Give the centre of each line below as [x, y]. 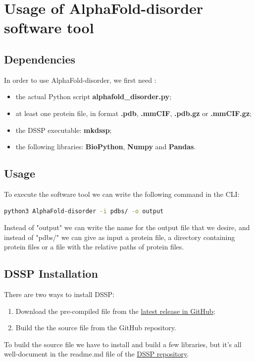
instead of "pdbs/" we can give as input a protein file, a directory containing [120, 237]
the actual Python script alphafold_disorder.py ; [93, 96]
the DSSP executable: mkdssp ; [64, 130]
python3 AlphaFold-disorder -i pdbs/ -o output [84, 211]
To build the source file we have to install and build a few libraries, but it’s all [123, 344]
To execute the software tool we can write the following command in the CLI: [122, 194]
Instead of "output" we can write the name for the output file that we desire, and [127, 227]
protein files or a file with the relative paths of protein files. [94, 247]
